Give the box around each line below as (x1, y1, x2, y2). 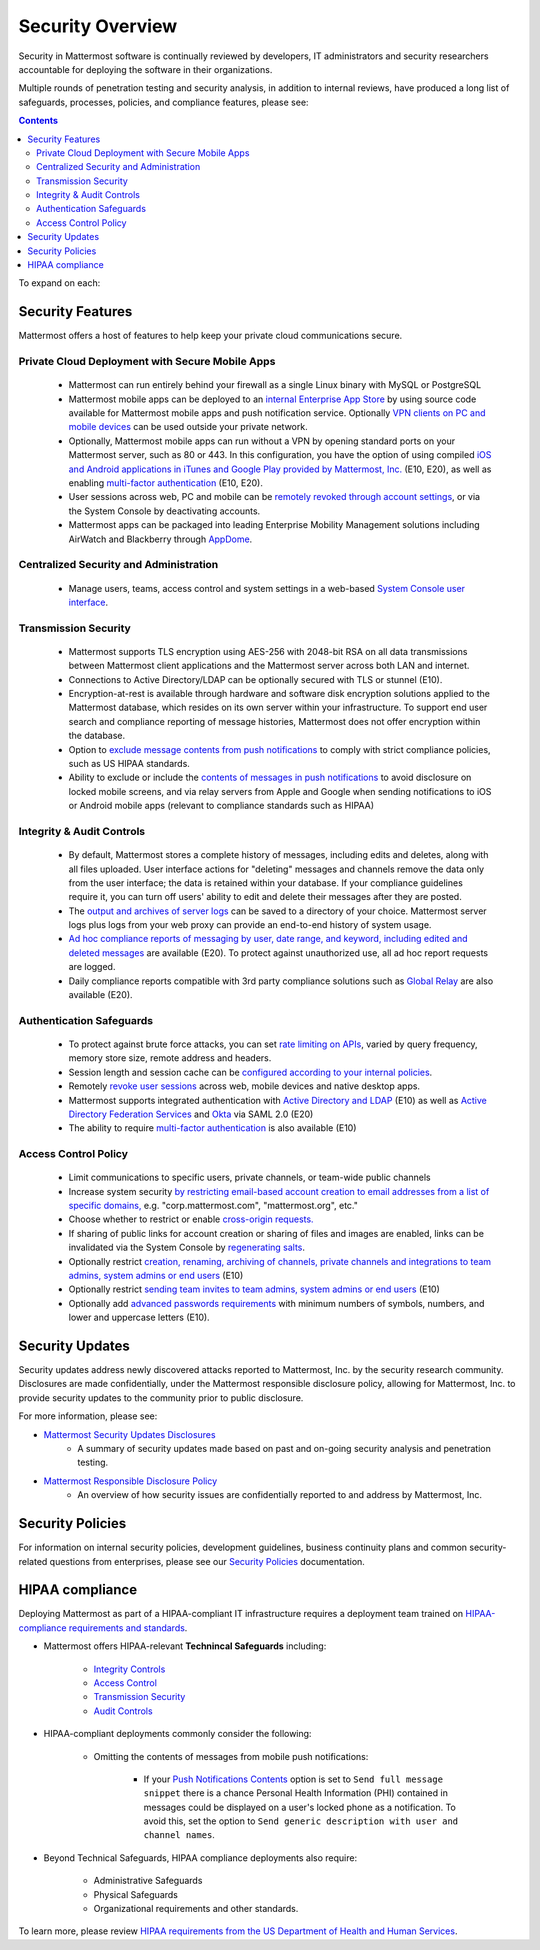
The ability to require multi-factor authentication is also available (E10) (68, 1122, 357, 1134)
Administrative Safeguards (93, 1875, 203, 1887)
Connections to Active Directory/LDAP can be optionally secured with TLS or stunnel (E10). (68, 673, 443, 685)
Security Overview (18, 15, 178, 37)
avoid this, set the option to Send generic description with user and (143, 1815, 459, 1827)
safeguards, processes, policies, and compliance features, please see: (18, 96, 309, 108)
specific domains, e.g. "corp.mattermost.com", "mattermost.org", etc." (68, 1200, 359, 1212)
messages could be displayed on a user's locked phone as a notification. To (143, 1801, 457, 1813)
